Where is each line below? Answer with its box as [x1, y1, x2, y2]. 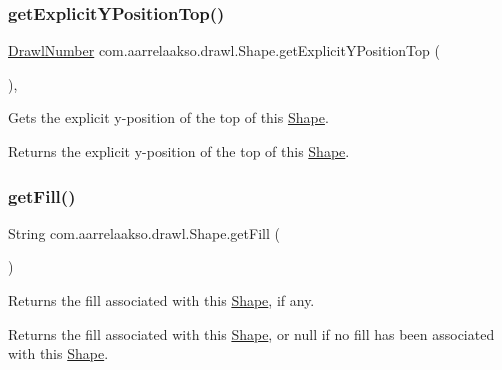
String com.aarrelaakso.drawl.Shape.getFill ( [8, 222, 280, 243]
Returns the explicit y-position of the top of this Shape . [8, 141, 350, 161]
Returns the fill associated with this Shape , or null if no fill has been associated [8, 323, 495, 344]
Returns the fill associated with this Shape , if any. [8, 290, 315, 310]
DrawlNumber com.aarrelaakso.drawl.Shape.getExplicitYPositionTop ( [8, 40, 440, 61]
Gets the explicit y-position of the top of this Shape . [8, 107, 329, 128]
